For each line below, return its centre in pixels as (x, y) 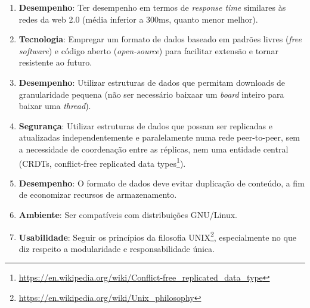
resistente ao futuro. (55, 62)
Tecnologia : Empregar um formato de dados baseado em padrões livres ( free (160, 39)
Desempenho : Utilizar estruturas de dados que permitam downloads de (152, 82)
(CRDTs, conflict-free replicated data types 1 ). (102, 162)
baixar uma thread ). (55, 106)
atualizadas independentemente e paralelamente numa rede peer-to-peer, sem (159, 137)
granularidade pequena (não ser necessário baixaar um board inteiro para (151, 94)
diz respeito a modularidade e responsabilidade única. (117, 248)
